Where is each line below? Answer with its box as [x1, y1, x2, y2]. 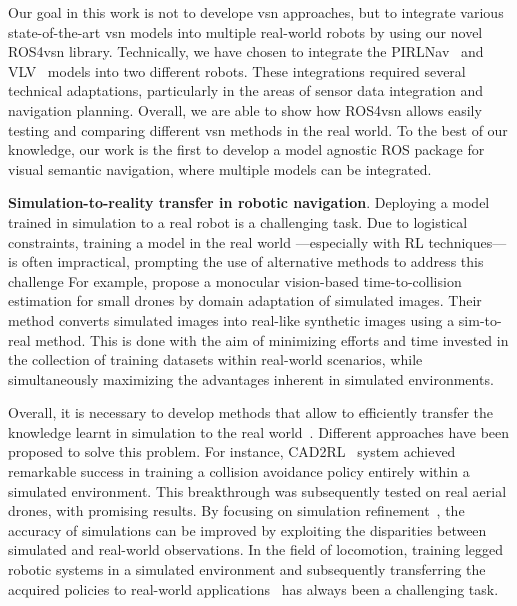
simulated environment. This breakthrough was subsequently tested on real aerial [8, 480, 507, 501]
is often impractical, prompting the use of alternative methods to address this [8, 251, 484, 272]
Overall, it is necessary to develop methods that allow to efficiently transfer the [8, 402, 494, 423]
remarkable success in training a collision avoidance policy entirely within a [8, 461, 470, 482]
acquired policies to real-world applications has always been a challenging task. [8, 578, 499, 599]
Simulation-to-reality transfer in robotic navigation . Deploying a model [8, 192, 490, 213]
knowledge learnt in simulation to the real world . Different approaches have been [8, 421, 510, 442]
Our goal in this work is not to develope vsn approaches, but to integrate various [8, 2, 504, 22]
